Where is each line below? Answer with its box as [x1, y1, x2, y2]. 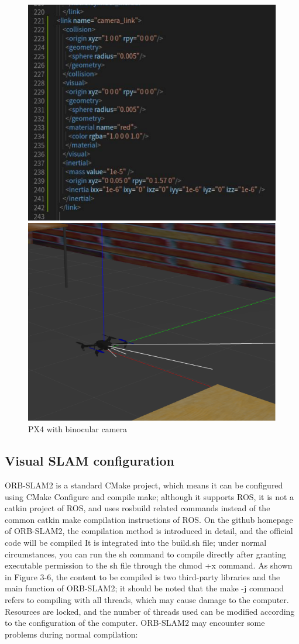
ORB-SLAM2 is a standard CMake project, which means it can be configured [5, 479, 283, 491]
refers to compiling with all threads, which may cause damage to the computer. [5, 593, 289, 605]
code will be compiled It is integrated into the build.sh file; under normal [5, 536, 267, 548]
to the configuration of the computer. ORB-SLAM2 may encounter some [5, 617, 265, 629]
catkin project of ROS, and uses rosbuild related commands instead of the [5, 502, 270, 514]
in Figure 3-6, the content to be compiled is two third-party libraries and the [5, 570, 280, 583]
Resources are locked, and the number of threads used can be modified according [5, 605, 295, 617]
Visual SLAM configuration [5, 452, 174, 470]
